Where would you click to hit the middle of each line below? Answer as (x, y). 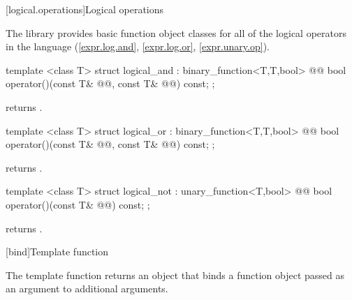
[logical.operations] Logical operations (85, 9)
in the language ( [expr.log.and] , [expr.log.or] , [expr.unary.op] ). (138, 46)
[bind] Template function (57, 252)
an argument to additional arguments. (87, 288)
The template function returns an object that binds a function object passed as (175, 275)
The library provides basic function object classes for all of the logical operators (176, 32)
